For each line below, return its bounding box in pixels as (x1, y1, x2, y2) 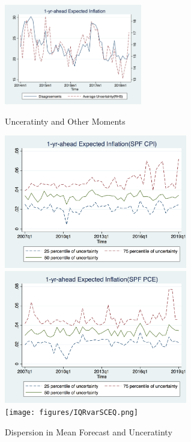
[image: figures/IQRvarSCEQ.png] (5, 408, 138, 417)
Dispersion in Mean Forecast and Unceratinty (5, 425, 172, 438)
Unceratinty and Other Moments (5, 114, 126, 127)
